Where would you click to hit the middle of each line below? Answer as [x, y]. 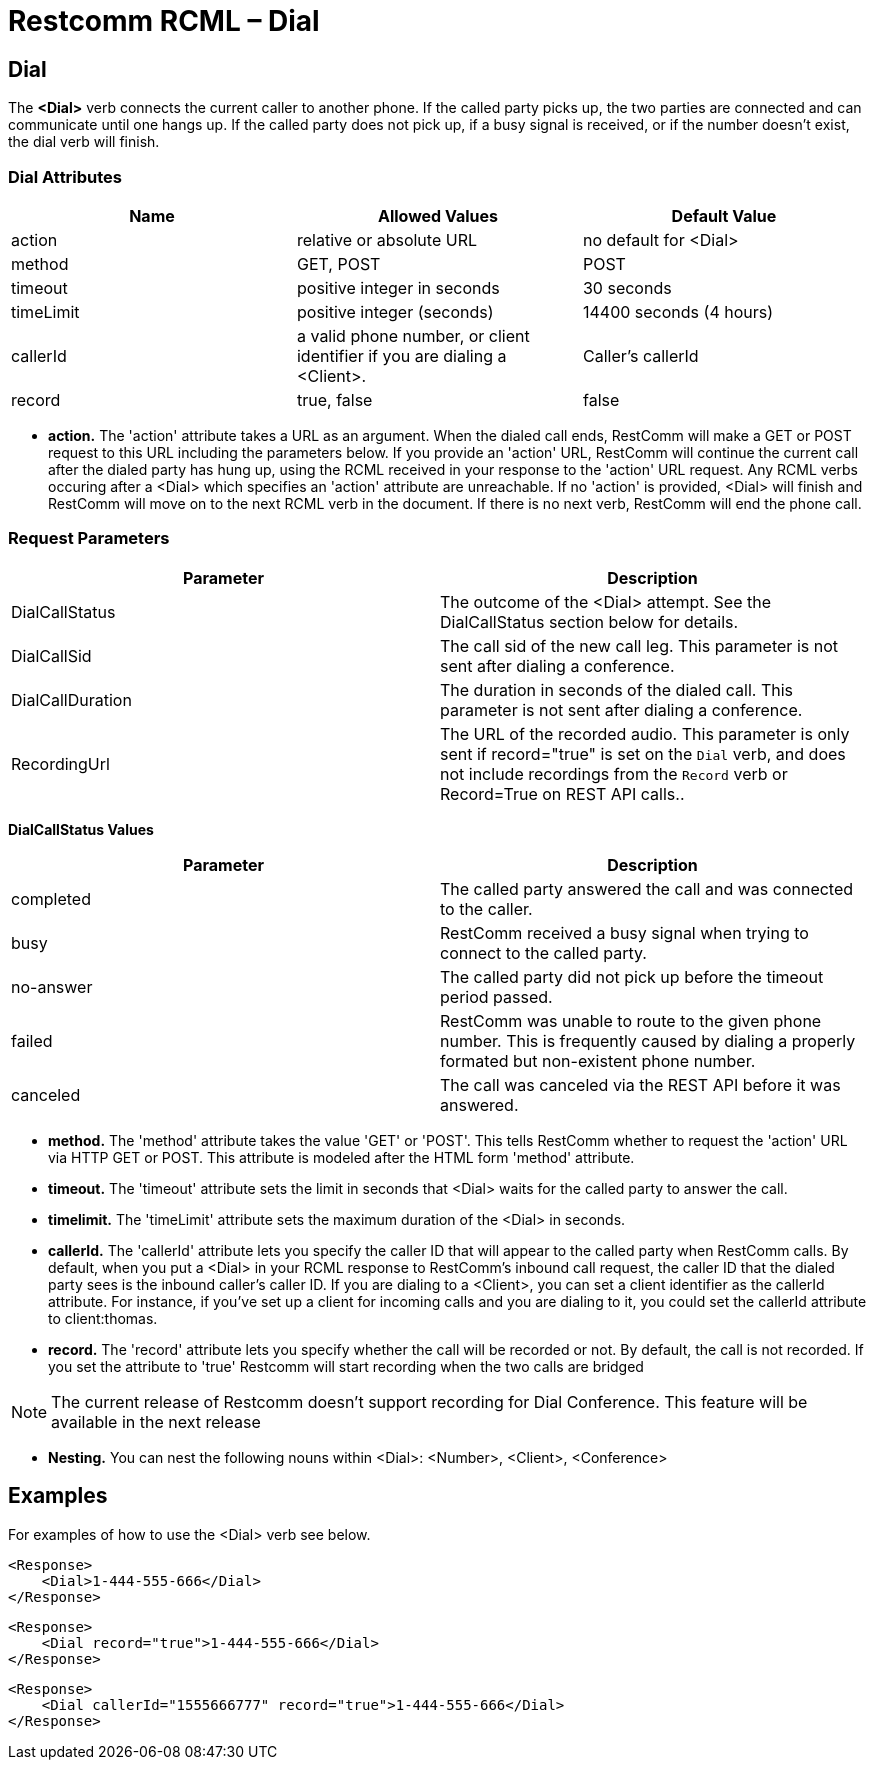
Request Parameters [89, 538]
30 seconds [627, 287]
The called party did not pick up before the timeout [632, 976]
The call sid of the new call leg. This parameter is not [639, 645]
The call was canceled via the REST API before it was [640, 1084]
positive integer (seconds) [395, 311]
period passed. [496, 996]
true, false [334, 399]
